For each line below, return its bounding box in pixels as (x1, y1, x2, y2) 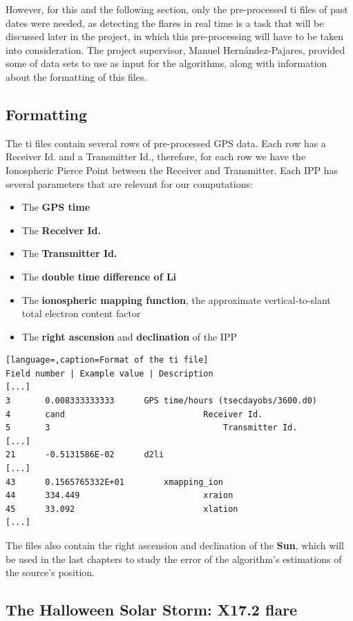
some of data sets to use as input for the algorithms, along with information (6, 56, 327, 70)
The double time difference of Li (21, 269, 177, 283)
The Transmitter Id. (21, 246, 117, 260)
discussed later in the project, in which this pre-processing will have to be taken (6, 29, 344, 44)
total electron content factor (21, 306, 141, 321)
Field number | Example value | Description (6, 368, 213, 379)
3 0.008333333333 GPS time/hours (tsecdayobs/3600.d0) (6, 396, 318, 406)
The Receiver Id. (21, 222, 101, 237)
